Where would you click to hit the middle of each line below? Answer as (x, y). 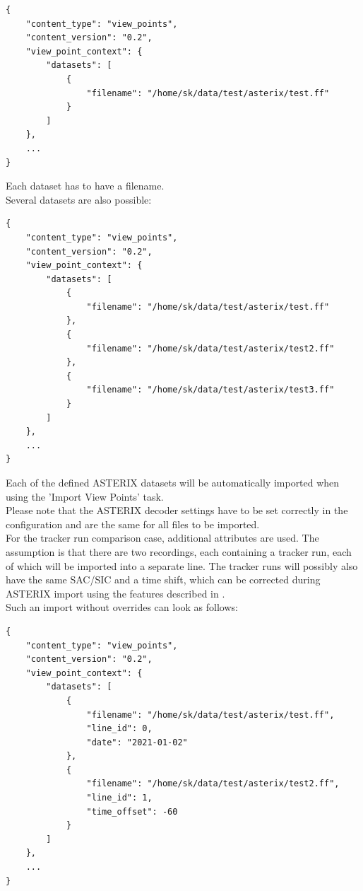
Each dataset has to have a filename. (85, 186)
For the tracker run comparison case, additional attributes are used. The (162, 538)
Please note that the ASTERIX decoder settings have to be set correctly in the (177, 510)
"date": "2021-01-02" (137, 742)
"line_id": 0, (119, 729)
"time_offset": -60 (132, 811)
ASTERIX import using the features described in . (115, 593)
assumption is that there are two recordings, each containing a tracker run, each (179, 551)
